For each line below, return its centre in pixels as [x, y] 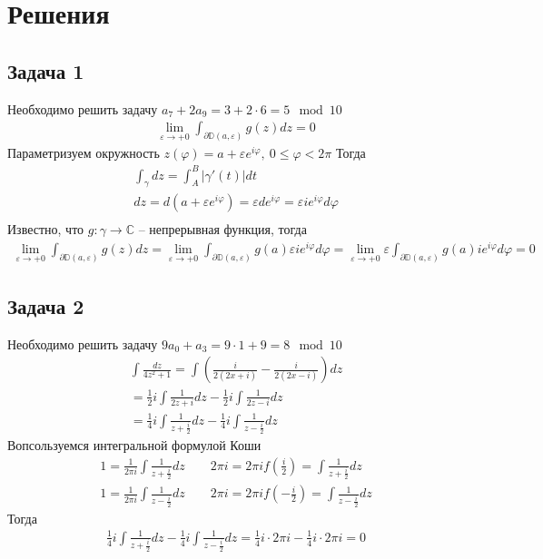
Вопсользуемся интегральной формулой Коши [134, 445]
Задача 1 [46, 70]
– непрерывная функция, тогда [222, 229]
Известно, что [46, 229]
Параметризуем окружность [84, 153]
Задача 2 [46, 305]
